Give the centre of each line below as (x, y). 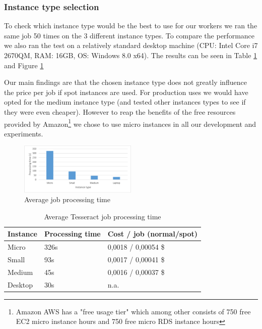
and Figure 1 (24, 65)
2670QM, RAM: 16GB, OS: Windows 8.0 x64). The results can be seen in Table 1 (131, 55)
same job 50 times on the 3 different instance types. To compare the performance (129, 35)
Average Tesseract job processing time (103, 216)
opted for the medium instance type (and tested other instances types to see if (125, 102)
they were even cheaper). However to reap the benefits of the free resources (120, 111)
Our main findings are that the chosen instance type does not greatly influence (125, 82)
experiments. (24, 133)
